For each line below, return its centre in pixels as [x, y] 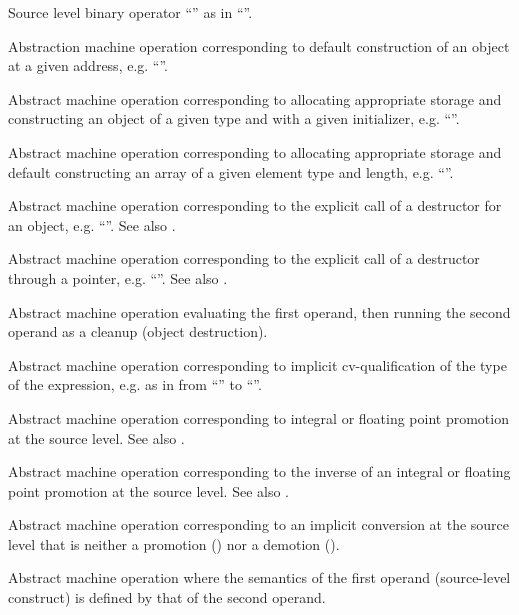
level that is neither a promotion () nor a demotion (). [174, 543]
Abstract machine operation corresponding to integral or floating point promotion [258, 417]
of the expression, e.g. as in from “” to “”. [135, 384]
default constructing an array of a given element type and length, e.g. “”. [231, 171]
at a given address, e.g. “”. [88, 65]
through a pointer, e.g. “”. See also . [118, 277]
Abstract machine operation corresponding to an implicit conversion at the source [259, 524]
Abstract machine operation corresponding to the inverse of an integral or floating [259, 471]
